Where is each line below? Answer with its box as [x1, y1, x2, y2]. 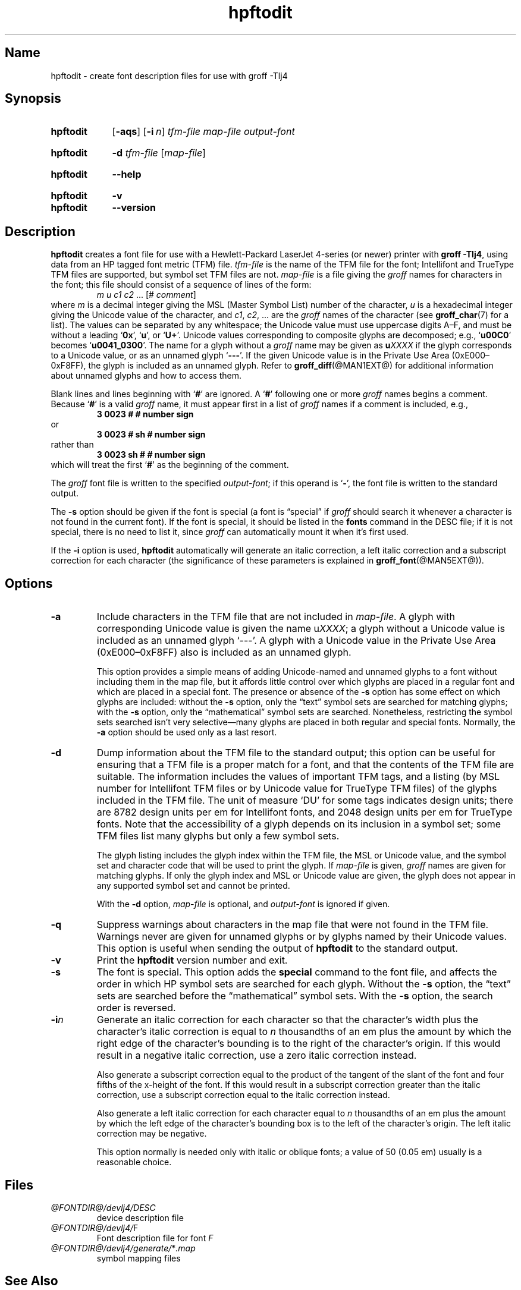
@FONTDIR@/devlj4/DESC [51, 1202, 156, 1213]
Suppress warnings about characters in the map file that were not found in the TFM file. [96, 918, 489, 931]
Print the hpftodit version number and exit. [96, 954, 288, 967]
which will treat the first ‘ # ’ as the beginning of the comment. [51, 460, 289, 470]
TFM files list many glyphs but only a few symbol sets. [96, 830, 340, 842]
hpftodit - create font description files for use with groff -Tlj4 [51, 70, 288, 81]
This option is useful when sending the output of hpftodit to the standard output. [96, 942, 458, 955]
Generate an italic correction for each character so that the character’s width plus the [96, 1014, 479, 1026]
